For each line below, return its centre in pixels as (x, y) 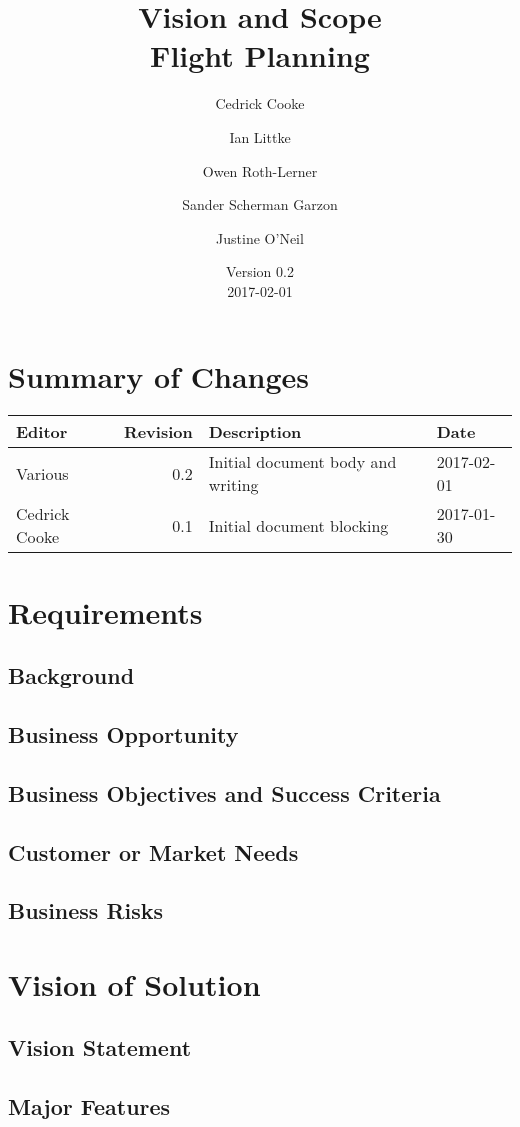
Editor (42, 432)
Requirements (105, 611)
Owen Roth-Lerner (260, 170)
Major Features (89, 1106)
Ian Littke (260, 136)
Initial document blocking (298, 525)
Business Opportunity (123, 733)
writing (233, 485)
